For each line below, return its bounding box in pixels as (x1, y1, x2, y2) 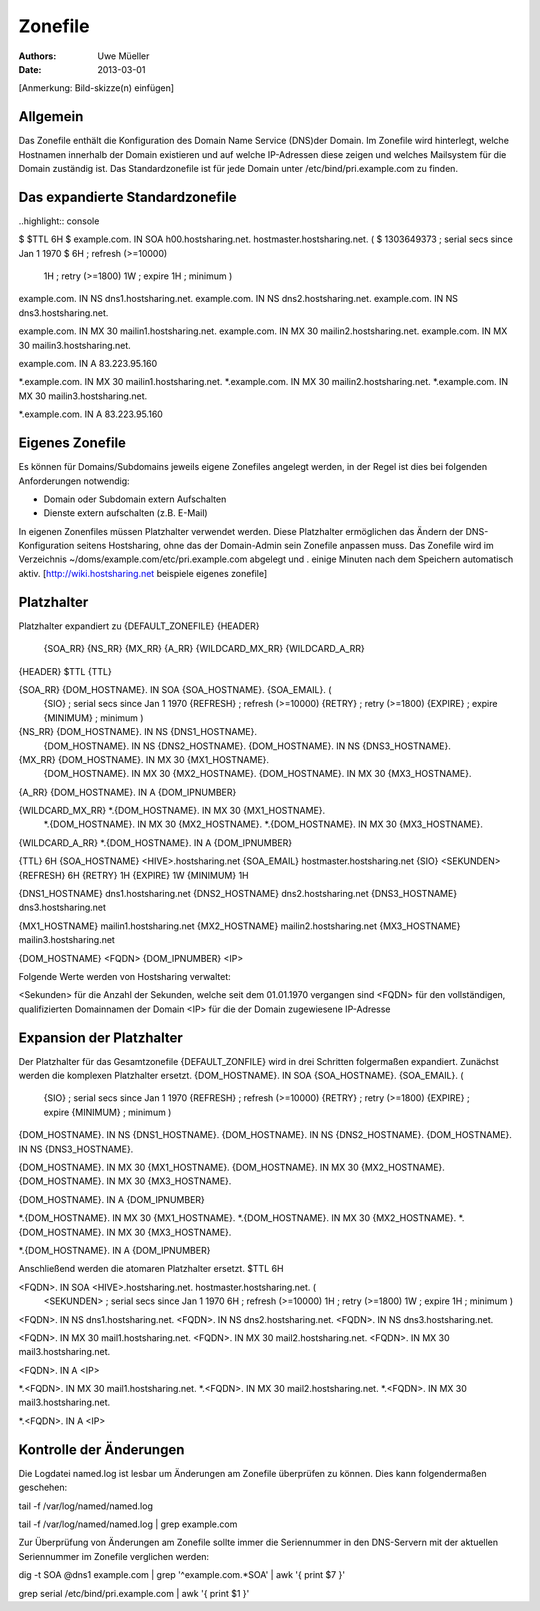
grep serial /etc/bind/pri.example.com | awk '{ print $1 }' (18, 1587, 250, 1599)
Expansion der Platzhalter (18, 1029, 184, 1046)
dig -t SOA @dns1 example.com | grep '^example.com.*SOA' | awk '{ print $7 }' (18, 1569, 345, 1581)
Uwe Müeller (97, 50, 150, 62)
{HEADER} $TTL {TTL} (18, 665, 112, 677)
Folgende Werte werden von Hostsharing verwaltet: (18, 970, 232, 982)
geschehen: (18, 1481, 68, 1494)
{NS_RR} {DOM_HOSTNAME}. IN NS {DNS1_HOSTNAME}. (18, 726, 258, 738)
